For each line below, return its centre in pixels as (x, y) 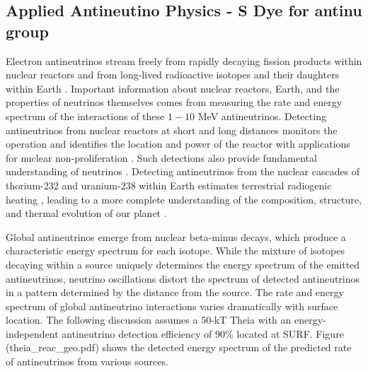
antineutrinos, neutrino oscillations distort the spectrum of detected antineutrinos (183, 278)
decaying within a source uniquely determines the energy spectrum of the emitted (183, 264)
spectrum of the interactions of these (85, 116)
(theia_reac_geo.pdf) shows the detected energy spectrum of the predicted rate (179, 347)
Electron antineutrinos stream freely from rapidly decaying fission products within (184, 60)
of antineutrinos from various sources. (87, 361)
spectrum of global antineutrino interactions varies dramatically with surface (172, 306)
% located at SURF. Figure (284, 333)
